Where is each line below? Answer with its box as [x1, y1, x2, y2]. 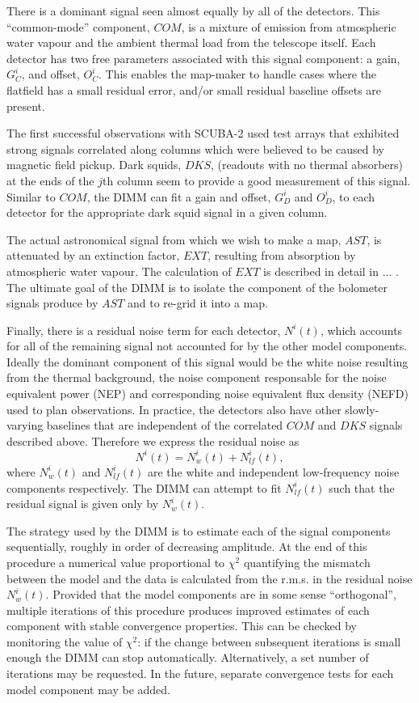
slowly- [345, 400, 379, 417]
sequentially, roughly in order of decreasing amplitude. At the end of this [6, 538, 367, 555]
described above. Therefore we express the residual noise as [6, 432, 300, 449]
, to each [332, 188, 375, 205]
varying [6, 417, 44, 434]
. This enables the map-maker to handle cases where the [98, 66, 377, 83]
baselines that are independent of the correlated [46, 417, 283, 434]
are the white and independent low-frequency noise [147, 463, 400, 480]
